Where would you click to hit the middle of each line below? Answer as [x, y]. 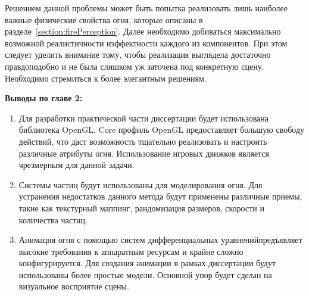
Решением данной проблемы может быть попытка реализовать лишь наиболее [146, 8]
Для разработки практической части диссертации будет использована [144, 118]
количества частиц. [53, 219]
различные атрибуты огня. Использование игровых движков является [144, 153]
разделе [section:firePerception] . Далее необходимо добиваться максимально [143, 31]
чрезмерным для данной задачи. [77, 165]
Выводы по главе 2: [44, 98]
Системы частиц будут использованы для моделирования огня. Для [141, 184]
